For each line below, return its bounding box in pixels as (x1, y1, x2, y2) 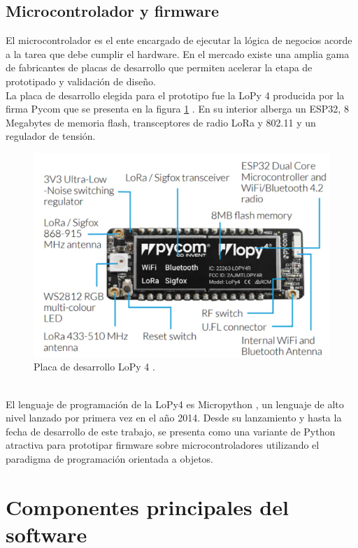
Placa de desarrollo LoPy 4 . (34, 359, 155, 374)
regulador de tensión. (6, 129, 96, 143)
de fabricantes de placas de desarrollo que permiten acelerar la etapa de (6, 60, 313, 75)
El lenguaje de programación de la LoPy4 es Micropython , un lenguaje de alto (6, 396, 344, 411)
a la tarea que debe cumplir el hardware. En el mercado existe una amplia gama (6, 46, 350, 61)
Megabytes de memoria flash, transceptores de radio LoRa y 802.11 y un (6, 115, 316, 129)
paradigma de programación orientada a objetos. (6, 452, 213, 466)
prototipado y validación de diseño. (6, 73, 156, 88)
